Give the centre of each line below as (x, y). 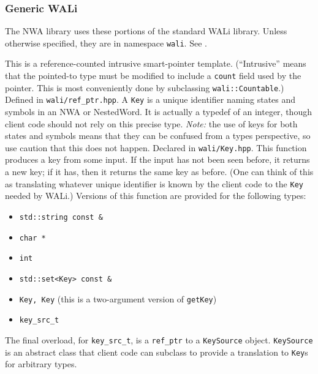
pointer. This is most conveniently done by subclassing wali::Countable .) (145, 87)
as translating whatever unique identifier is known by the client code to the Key (154, 183)
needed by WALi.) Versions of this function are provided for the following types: (156, 196)
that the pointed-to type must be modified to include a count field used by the (153, 76)
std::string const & (61, 217)
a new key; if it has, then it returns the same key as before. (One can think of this (159, 172)
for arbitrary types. (41, 364)
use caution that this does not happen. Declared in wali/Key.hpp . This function (156, 147)
